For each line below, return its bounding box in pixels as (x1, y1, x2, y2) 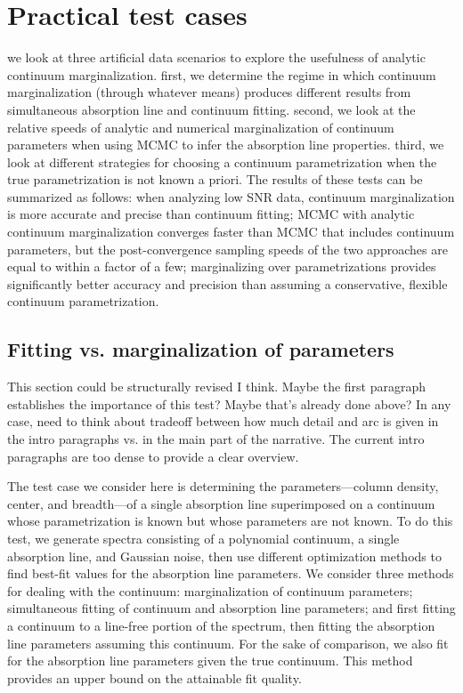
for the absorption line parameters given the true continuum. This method (7, 651, 413, 670)
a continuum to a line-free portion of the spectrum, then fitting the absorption (7, 616, 435, 634)
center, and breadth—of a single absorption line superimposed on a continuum (7, 494, 435, 512)
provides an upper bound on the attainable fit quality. (7, 668, 302, 687)
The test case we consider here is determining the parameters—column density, (7, 477, 439, 496)
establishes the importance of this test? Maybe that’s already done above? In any (7, 394, 451, 413)
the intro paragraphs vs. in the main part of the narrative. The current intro (7, 430, 425, 448)
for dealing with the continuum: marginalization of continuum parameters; (7, 581, 413, 600)
